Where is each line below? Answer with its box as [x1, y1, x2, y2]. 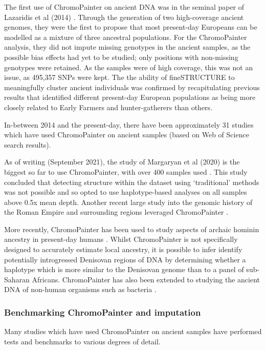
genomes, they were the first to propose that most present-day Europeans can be [4, 22, 257, 32]
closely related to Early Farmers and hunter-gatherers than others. [4, 101, 213, 112]
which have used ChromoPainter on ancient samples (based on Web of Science [4, 129, 249, 140]
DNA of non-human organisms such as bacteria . [4, 284, 157, 295]
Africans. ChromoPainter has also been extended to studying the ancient [32, 274, 260, 284]
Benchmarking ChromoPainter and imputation [4, 305, 201, 318]
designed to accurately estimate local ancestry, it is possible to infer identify [4, 244, 242, 255]
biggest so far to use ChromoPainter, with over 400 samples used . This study [4, 166, 248, 177]
